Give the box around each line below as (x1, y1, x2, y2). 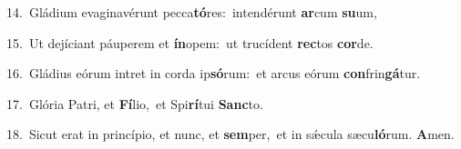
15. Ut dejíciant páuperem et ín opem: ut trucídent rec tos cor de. (6, 33, 374, 52)
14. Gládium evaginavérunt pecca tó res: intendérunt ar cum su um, (6, 3, 377, 21)
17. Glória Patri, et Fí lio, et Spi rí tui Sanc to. (6, 94, 263, 113)
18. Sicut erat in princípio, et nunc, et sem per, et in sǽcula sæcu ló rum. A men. (6, 124, 455, 144)
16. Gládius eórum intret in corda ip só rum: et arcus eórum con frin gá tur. (6, 64, 421, 83)
